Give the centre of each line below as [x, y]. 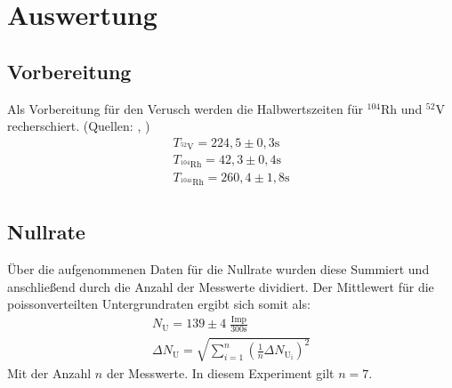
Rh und [402, 108]
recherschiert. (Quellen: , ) [79, 126]
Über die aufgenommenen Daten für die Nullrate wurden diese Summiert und [218, 269]
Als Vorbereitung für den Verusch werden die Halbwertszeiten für [185, 108]
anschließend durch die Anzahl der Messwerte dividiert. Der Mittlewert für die [221, 286]
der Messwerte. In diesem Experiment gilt [220, 372]
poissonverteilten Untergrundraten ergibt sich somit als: [159, 304]
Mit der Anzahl [49, 372]
